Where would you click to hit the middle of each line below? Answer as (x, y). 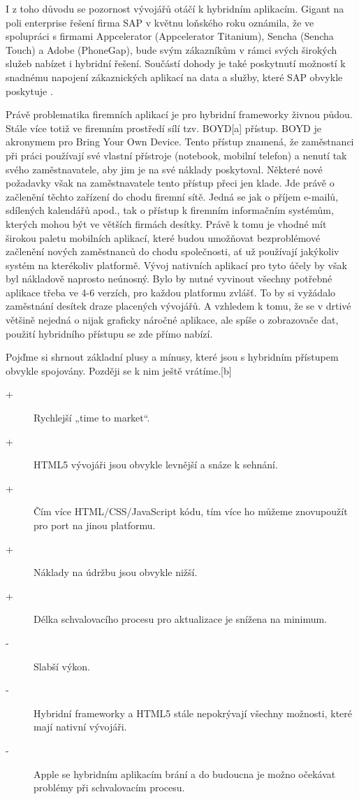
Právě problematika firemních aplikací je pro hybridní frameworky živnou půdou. (179, 114)
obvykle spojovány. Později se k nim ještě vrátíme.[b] (119, 370)
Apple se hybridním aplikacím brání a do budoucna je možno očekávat (185, 773)
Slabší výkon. (62, 666)
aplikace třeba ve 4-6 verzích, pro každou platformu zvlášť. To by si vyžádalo (171, 292)
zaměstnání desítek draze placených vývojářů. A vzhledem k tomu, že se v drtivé (178, 306)
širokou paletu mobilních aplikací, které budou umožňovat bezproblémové (163, 237)
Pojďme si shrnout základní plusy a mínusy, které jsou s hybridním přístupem (172, 357)
